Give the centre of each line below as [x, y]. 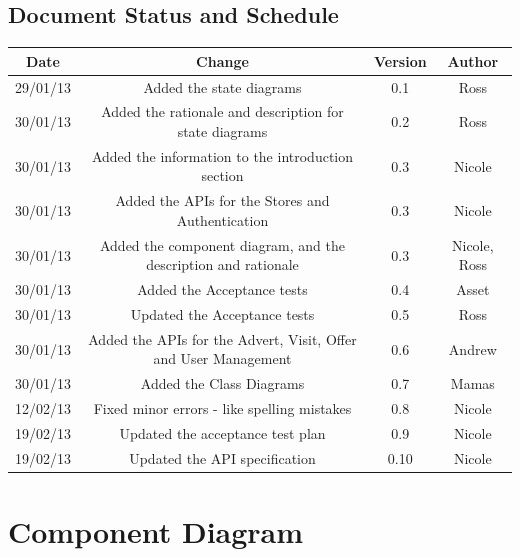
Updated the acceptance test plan [222, 432]
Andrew [472, 348]
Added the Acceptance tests [222, 289]
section [222, 175]
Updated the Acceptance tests [222, 313]
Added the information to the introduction [222, 155]
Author [473, 60]
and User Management [222, 358]
